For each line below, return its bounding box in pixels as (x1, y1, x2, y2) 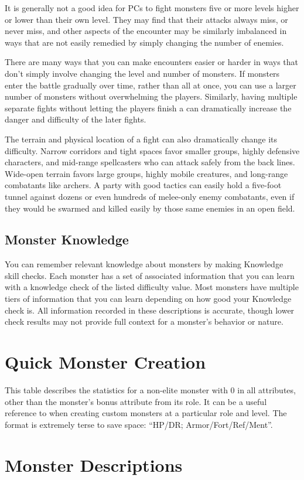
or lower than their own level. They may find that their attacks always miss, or (5, 13, 288, 25)
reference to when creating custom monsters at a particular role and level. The (5, 407, 287, 419)
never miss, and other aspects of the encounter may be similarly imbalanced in (5, 25, 287, 37)
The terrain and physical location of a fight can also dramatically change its (5, 132, 278, 145)
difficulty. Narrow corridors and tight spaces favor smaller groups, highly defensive (5, 144, 300, 156)
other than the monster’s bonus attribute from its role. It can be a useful (5, 395, 267, 407)
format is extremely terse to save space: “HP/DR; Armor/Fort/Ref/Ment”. (5, 418, 273, 430)
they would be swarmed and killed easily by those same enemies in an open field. (5, 202, 295, 214)
